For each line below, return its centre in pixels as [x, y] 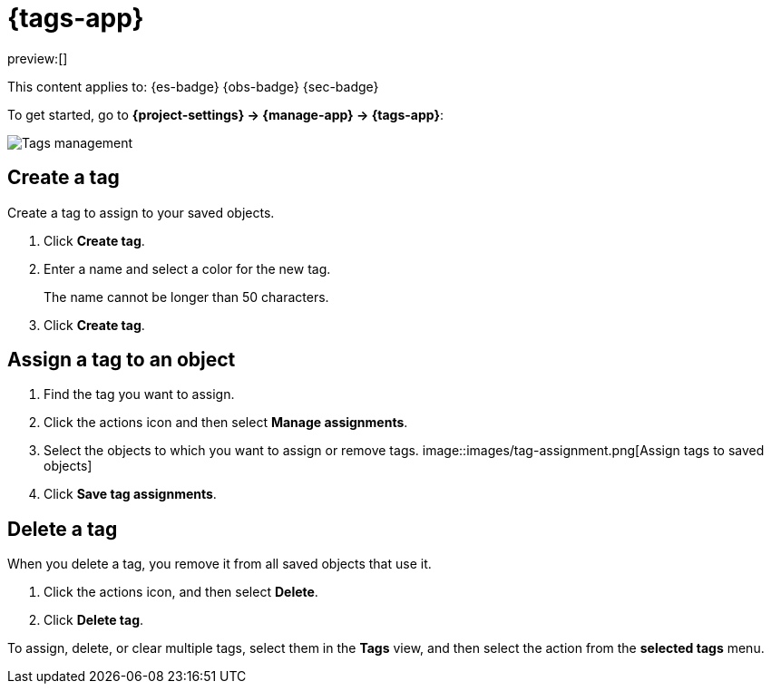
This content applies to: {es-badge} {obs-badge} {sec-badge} [193, 86]
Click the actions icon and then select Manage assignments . [226, 423]
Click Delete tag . [94, 620]
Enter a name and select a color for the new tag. [187, 268]
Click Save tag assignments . [130, 494]
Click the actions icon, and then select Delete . [181, 592]
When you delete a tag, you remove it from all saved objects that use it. [220, 564]
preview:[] [38, 58]
